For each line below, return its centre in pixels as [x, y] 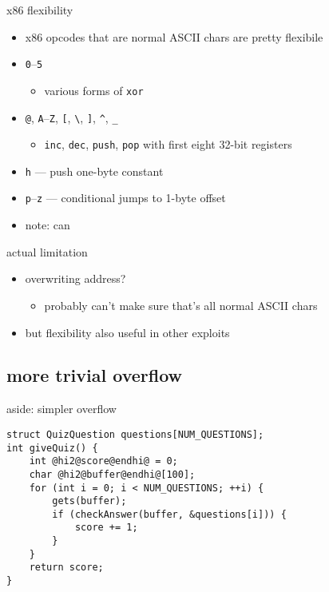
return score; [66, 568]
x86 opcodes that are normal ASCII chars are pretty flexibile [174, 36]
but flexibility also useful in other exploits [127, 332]
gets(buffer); [89, 501]
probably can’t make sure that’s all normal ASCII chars [181, 305]
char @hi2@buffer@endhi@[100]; [112, 474]
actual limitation [47, 251]
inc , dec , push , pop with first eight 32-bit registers [168, 144]
